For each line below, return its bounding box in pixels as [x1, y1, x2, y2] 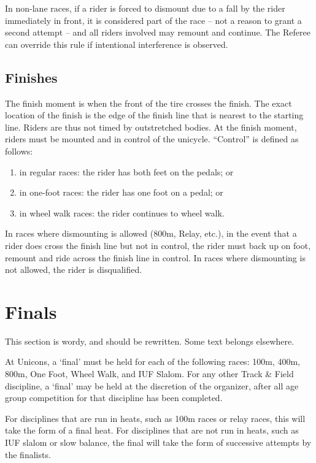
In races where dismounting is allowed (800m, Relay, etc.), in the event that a [5, 227, 297, 240]
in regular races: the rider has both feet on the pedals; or [19, 165, 234, 178]
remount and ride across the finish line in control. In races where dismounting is [5, 251, 306, 264]
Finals [5, 299, 57, 324]
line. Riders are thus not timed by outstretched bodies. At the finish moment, [5, 120, 297, 133]
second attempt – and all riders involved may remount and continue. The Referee [5, 26, 310, 39]
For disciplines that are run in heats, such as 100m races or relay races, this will [5, 411, 306, 424]
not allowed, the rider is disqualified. [5, 263, 142, 276]
